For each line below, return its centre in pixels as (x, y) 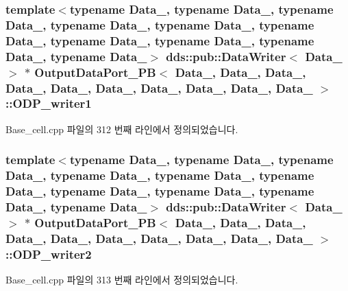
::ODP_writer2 (49, 254)
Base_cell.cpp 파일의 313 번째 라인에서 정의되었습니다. (122, 280)
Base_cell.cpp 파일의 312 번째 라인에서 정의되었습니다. (122, 129)
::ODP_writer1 (49, 103)
